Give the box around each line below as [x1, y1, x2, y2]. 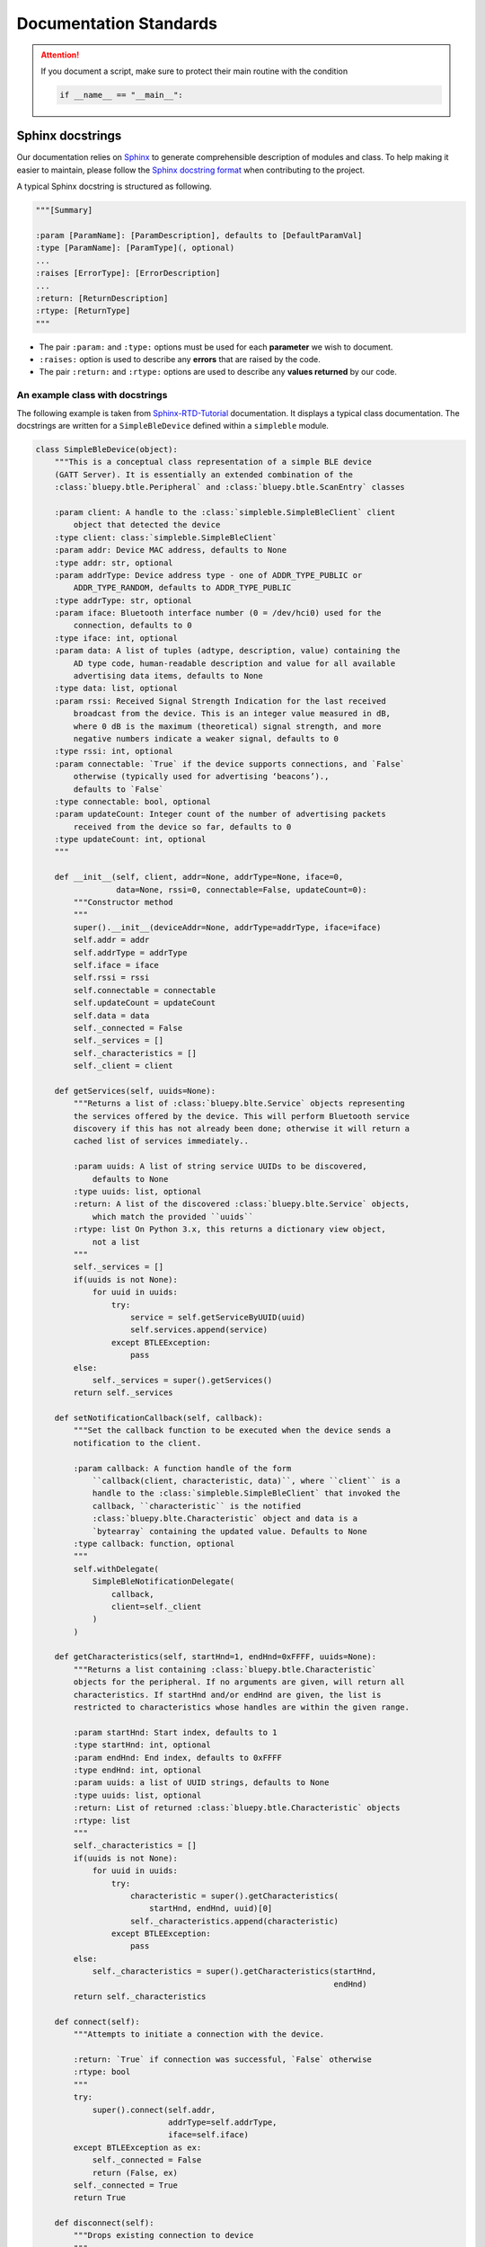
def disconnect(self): [54, 2218, 154, 2228]
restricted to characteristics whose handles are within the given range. [73, 1702, 410, 1712]
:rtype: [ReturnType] [35, 306, 131, 316]
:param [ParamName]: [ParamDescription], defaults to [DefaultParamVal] [35, 230, 363, 240]
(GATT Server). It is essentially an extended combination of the [54, 469, 354, 480]
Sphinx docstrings [16, 129, 122, 144]
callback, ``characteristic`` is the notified [92, 1501, 301, 1511]
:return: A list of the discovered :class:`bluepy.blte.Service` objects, [73, 1199, 410, 1209]
